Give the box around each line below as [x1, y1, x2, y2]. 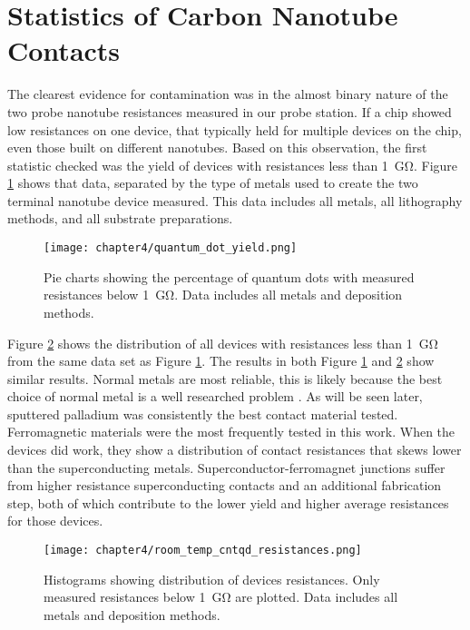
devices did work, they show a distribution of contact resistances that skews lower [7, 440, 462, 459]
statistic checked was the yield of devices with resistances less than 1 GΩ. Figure [7, 155, 458, 174]
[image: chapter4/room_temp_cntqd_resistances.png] [44, 544, 362, 557]
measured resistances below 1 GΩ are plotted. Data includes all [44, 587, 398, 606]
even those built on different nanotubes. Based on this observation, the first [7, 138, 427, 157]
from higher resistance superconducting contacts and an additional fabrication [7, 476, 442, 495]
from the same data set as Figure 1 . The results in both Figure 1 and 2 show [7, 351, 435, 370]
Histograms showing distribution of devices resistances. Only [44, 569, 380, 588]
